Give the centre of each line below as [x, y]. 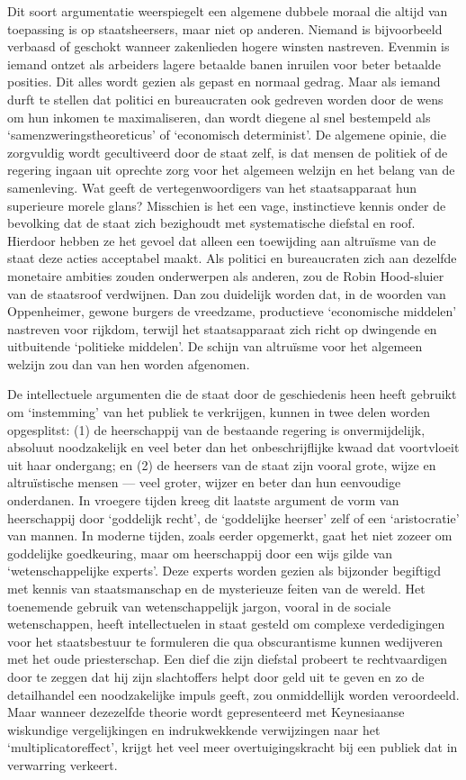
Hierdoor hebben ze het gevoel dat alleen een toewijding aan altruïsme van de [222, 240]
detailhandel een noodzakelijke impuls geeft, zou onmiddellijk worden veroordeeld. [233, 694]
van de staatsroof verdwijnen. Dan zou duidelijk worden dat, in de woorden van [227, 293]
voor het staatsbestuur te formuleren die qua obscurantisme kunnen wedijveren [225, 641]
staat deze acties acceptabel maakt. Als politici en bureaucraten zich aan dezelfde [232, 258]
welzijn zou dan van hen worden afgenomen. [129, 363]
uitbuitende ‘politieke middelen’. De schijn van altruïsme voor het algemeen [215, 346]
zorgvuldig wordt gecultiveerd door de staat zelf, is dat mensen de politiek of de [228, 152]
